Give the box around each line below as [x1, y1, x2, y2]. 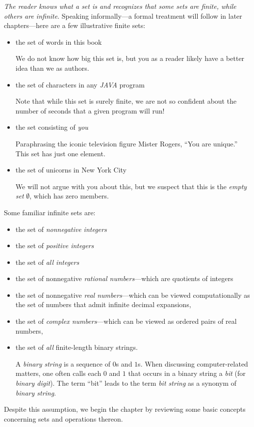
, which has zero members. [29, 191, 109, 201]
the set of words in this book [15, 36, 102, 47]
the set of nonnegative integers [15, 224, 107, 234]
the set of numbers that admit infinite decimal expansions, [15, 299, 191, 310]
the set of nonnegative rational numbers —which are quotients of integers [15, 273, 233, 284]
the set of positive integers [15, 240, 94, 251]
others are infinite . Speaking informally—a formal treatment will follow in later [4, 10, 242, 21]
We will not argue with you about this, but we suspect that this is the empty [15, 181, 247, 191]
